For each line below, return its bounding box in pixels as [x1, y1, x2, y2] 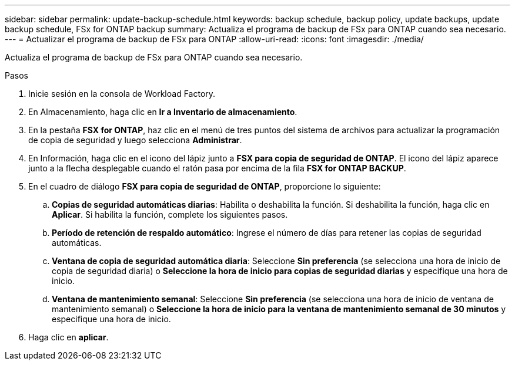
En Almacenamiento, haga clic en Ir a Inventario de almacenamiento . [28, 107, 297, 117]
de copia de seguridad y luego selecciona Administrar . [28, 135, 242, 145]
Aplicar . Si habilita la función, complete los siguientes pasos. [52, 209, 288, 219]
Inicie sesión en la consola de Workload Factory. [28, 89, 216, 99]
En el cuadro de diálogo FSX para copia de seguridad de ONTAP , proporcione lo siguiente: [28, 181, 381, 191]
